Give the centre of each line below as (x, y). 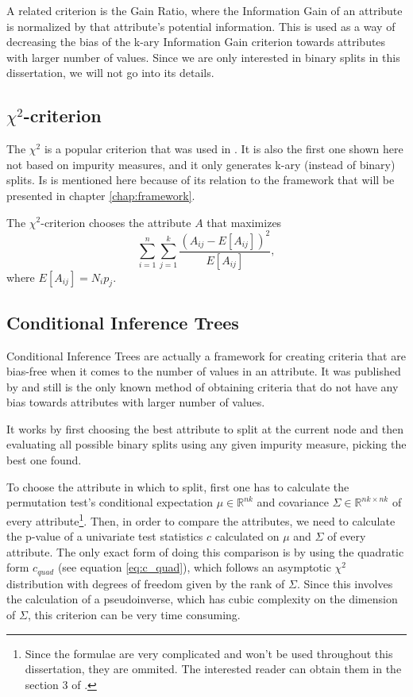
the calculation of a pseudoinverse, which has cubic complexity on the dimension (202, 599)
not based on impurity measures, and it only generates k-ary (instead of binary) (201, 164)
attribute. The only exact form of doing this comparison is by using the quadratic (205, 551)
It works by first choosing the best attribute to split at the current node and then (205, 428)
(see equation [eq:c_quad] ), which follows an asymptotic (194, 567)
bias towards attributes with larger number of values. (136, 402)
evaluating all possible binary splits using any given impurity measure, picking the (206, 444)
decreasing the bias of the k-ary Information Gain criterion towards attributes (196, 42)
